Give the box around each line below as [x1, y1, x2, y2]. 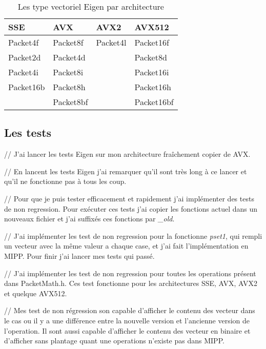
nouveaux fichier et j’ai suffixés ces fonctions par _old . [4, 213, 175, 224]
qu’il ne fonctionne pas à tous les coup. [4, 176, 127, 187]
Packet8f [53, 36, 84, 48]
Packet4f [8, 36, 39, 48]
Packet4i [8, 66, 38, 78]
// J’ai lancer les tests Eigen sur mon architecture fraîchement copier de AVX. [4, 149, 251, 159]
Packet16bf [134, 96, 174, 108]
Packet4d [53, 51, 86, 63]
